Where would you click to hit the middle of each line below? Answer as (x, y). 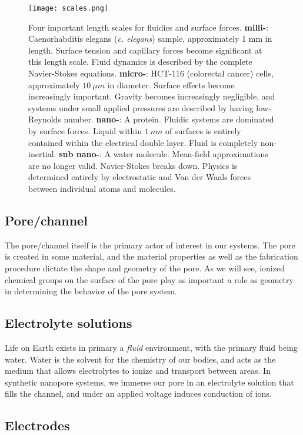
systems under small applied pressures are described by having (141, 107)
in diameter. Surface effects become (171, 84)
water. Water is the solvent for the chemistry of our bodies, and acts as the (140, 359)
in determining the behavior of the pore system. (91, 291)
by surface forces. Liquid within (85, 131)
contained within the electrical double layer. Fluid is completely (143, 142)
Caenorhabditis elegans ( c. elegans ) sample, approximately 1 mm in (150, 39)
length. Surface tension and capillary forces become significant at (145, 50)
